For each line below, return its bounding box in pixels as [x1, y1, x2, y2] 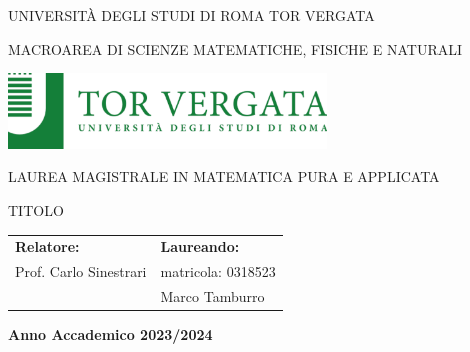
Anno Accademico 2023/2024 [8, 324, 213, 345]
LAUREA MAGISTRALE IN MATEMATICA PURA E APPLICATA [8, 166, 440, 187]
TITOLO [8, 199, 64, 220]
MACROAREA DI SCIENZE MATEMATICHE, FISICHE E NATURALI [8, 38, 463, 59]
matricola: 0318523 [160, 261, 276, 282]
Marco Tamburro [160, 285, 265, 306]
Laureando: [160, 236, 240, 257]
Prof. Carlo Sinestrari [15, 261, 147, 282]
